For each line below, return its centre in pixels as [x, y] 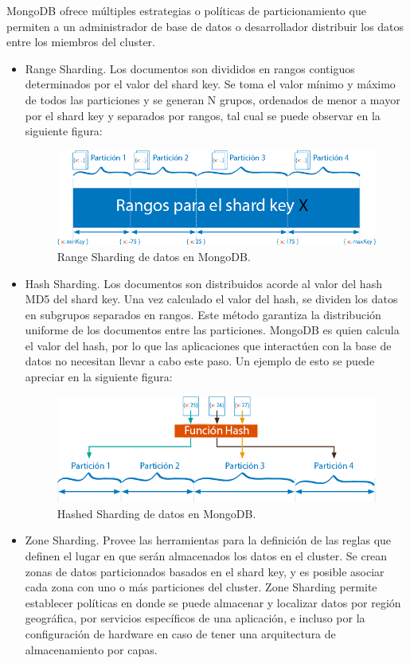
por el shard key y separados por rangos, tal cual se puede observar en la [203, 115]
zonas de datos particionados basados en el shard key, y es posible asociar [205, 571]
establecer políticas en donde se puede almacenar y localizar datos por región [213, 602]
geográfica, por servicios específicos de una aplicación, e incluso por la [195, 618]
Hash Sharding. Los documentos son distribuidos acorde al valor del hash [203, 283]
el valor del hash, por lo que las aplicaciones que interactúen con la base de [208, 345]
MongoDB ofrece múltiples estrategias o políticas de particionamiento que [186, 10]
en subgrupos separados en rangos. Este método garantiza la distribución [203, 314]
